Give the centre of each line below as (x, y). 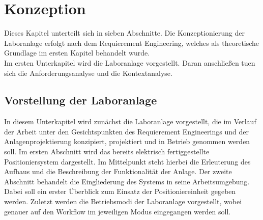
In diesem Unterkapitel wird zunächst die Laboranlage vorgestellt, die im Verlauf (130, 121)
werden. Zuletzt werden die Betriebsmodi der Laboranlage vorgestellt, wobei (123, 201)
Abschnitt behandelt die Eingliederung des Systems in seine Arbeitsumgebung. (127, 181)
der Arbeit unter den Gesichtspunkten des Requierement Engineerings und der (126, 131)
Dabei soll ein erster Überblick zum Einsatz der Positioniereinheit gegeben (120, 191)
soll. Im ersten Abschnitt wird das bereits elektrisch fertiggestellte (107, 152)
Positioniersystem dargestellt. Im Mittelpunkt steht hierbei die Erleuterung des (127, 161)
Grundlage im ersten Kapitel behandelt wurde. (77, 53)
